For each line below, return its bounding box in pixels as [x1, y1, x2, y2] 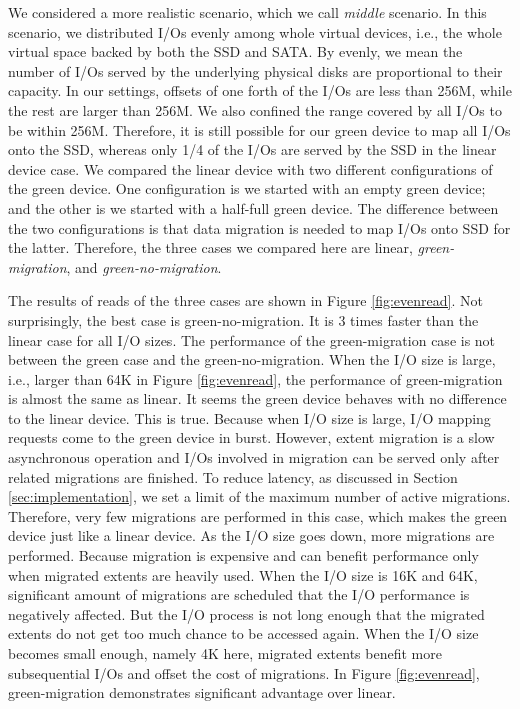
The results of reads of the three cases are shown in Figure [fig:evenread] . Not [8, 290, 483, 311]
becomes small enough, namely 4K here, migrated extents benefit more [8, 643, 442, 663]
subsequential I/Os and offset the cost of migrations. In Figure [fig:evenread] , [8, 662, 480, 683]
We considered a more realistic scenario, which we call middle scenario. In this [8, 2, 487, 22]
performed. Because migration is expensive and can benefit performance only [8, 545, 479, 566]
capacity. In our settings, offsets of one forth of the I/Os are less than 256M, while [8, 80, 512, 101]
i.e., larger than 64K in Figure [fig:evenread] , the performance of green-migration [8, 368, 503, 389]
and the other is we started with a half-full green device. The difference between [8, 197, 499, 218]
